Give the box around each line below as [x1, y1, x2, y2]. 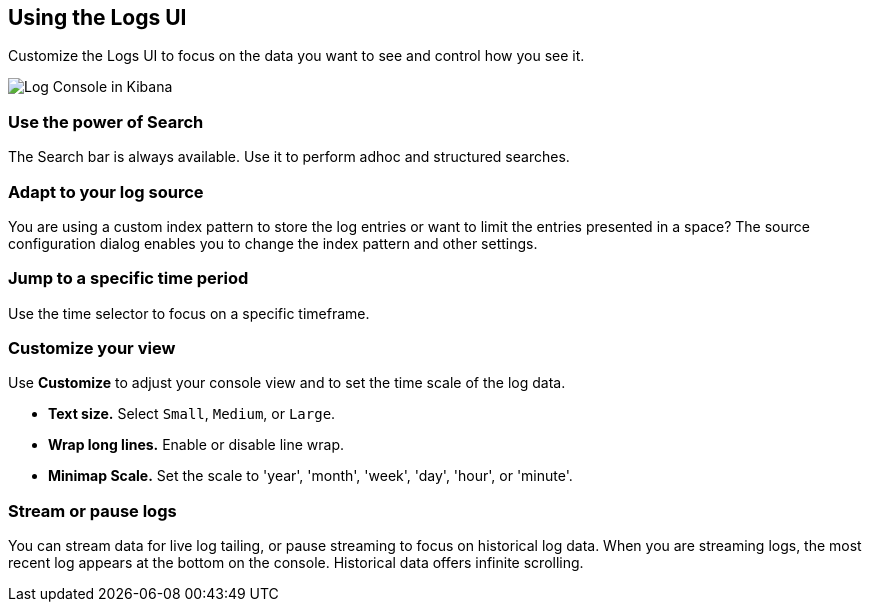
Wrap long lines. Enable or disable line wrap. [48, 436, 345, 454]
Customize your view [8, 338, 176, 359]
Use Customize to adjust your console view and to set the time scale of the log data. [8, 374, 566, 392]
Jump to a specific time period [8, 268, 249, 289]
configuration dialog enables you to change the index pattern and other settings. [8, 234, 538, 252]
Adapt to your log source [8, 181, 204, 202]
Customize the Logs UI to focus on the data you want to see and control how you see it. [8, 47, 585, 65]
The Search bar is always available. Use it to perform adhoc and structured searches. [8, 148, 570, 166]
